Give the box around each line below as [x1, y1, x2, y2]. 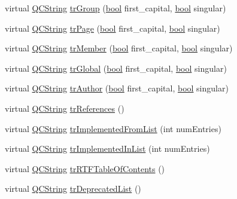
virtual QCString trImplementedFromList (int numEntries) [5, 122, 221, 134]
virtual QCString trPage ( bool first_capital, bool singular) [5, 22, 220, 34]
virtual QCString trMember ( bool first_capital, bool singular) [5, 42, 233, 54]
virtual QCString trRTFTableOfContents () [5, 162, 165, 174]
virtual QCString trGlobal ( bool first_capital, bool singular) [5, 62, 227, 74]
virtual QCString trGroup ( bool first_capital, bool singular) [5, 2, 226, 14]
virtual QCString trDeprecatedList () [5, 182, 141, 195]
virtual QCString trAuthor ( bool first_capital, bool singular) [5, 82, 229, 94]
